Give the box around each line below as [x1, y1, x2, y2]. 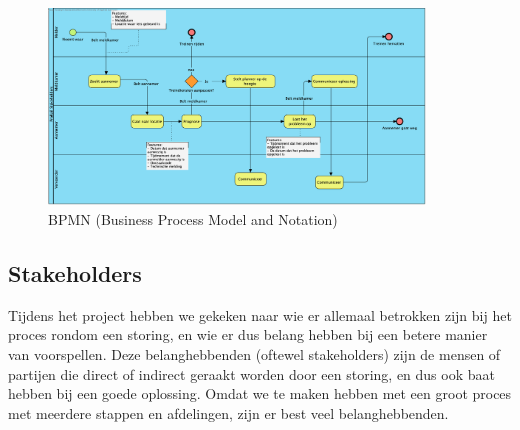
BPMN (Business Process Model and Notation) [48, 209, 338, 230]
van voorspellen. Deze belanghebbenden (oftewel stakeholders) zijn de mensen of [8, 344, 501, 365]
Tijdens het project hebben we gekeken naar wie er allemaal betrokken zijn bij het [8, 304, 512, 325]
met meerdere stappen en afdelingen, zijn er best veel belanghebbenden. [8, 402, 449, 423]
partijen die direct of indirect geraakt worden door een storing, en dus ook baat [8, 363, 495, 384]
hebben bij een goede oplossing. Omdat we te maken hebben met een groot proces [8, 383, 512, 404]
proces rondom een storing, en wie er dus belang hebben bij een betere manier [8, 324, 488, 345]
